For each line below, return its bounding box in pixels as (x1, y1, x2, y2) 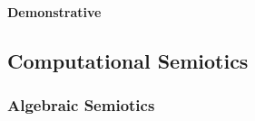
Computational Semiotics (7, 46, 249, 74)
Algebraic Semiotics (7, 93, 155, 116)
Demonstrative (7, 2, 102, 21)
